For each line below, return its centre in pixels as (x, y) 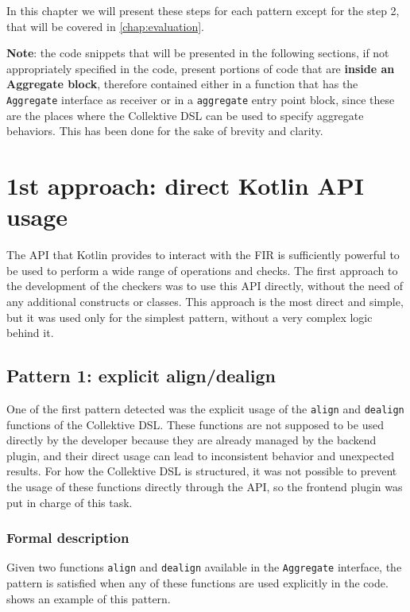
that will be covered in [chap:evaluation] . (105, 26)
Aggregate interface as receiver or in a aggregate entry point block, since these (201, 99)
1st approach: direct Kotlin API (185, 185)
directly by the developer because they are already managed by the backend (191, 440)
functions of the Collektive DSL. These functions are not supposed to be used (195, 424)
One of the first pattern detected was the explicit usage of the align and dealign (205, 408)
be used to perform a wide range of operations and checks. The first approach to (202, 270)
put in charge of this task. (70, 502)
